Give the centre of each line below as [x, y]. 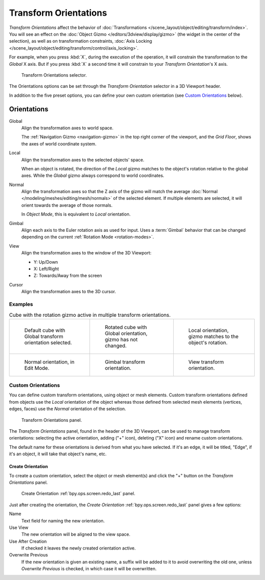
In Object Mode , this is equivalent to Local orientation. [76, 214]
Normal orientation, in [49, 362]
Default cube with [45, 330]
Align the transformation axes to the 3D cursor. [69, 292]
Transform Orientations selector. [54, 75]
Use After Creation [28, 541]
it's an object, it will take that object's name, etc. [58, 454]
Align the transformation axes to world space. [67, 128]
